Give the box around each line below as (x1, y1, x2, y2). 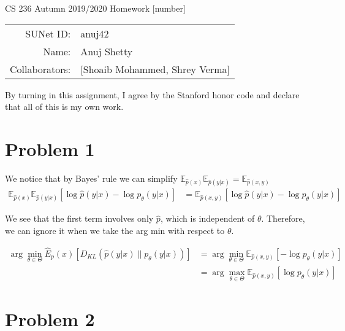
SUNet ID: (25, 26, 71, 41)
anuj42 (80, 26, 109, 41)
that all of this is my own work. (5, 100, 124, 113)
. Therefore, (261, 212, 305, 225)
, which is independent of (160, 212, 255, 225)
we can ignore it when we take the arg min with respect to (5, 224, 225, 236)
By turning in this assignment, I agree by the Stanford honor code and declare (5, 88, 300, 101)
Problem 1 (5, 136, 95, 161)
